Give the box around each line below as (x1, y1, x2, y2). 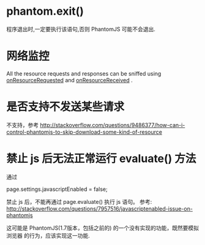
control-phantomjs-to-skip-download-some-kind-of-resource (6, 128, 162, 136)
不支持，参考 (6, 121, 39, 128)
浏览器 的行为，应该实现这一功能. (6, 231, 90, 239)
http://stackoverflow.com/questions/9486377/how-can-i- (39, 121, 185, 128)
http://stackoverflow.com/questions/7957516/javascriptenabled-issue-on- (6, 204, 193, 212)
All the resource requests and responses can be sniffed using (6, 69, 162, 77)
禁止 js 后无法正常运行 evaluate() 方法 (6, 152, 196, 165)
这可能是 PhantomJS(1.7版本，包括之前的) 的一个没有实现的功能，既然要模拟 (6, 224, 199, 231)
